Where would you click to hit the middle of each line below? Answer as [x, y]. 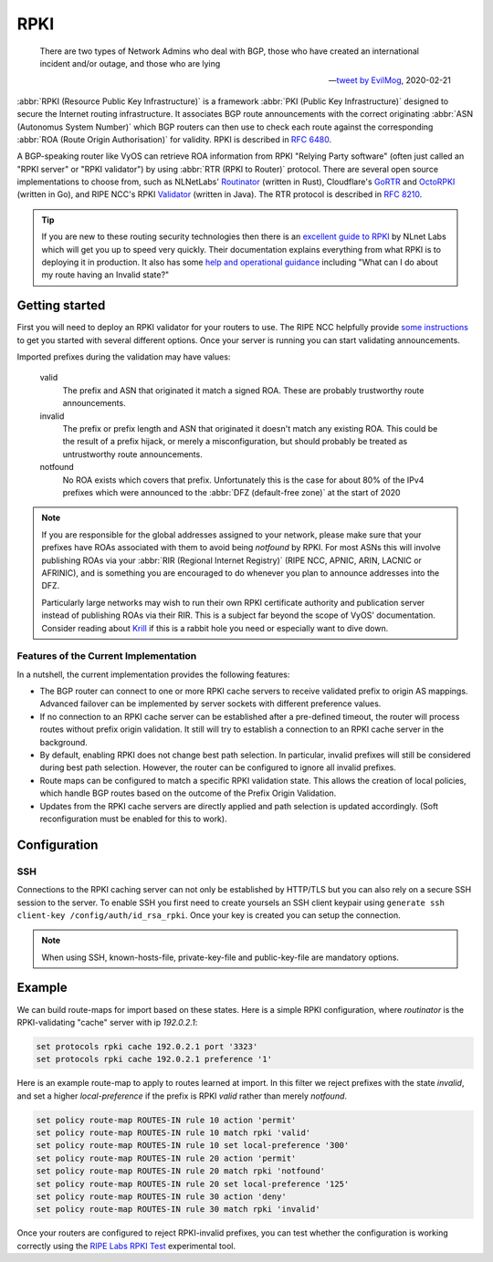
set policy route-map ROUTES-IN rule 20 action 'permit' [166, 1158]
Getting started [61, 306]
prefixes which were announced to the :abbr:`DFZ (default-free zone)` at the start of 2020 [231, 492]
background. [64, 742]
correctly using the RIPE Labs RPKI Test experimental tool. [126, 1246]
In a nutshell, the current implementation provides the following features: [153, 674]
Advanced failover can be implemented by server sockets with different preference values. [210, 704]
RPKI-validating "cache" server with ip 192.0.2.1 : [107, 1022]
